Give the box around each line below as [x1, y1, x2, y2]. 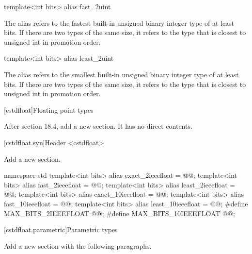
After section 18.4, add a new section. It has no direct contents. [4, 121, 192, 131]
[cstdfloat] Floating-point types [4, 104, 94, 115]
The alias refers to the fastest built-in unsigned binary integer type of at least [4, 17, 235, 28]
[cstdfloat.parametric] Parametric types [4, 224, 118, 235]
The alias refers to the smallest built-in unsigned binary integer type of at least [4, 69, 239, 79]
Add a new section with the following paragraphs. [4, 240, 152, 251]
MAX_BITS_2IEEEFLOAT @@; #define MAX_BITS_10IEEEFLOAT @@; [4, 208, 235, 218]
